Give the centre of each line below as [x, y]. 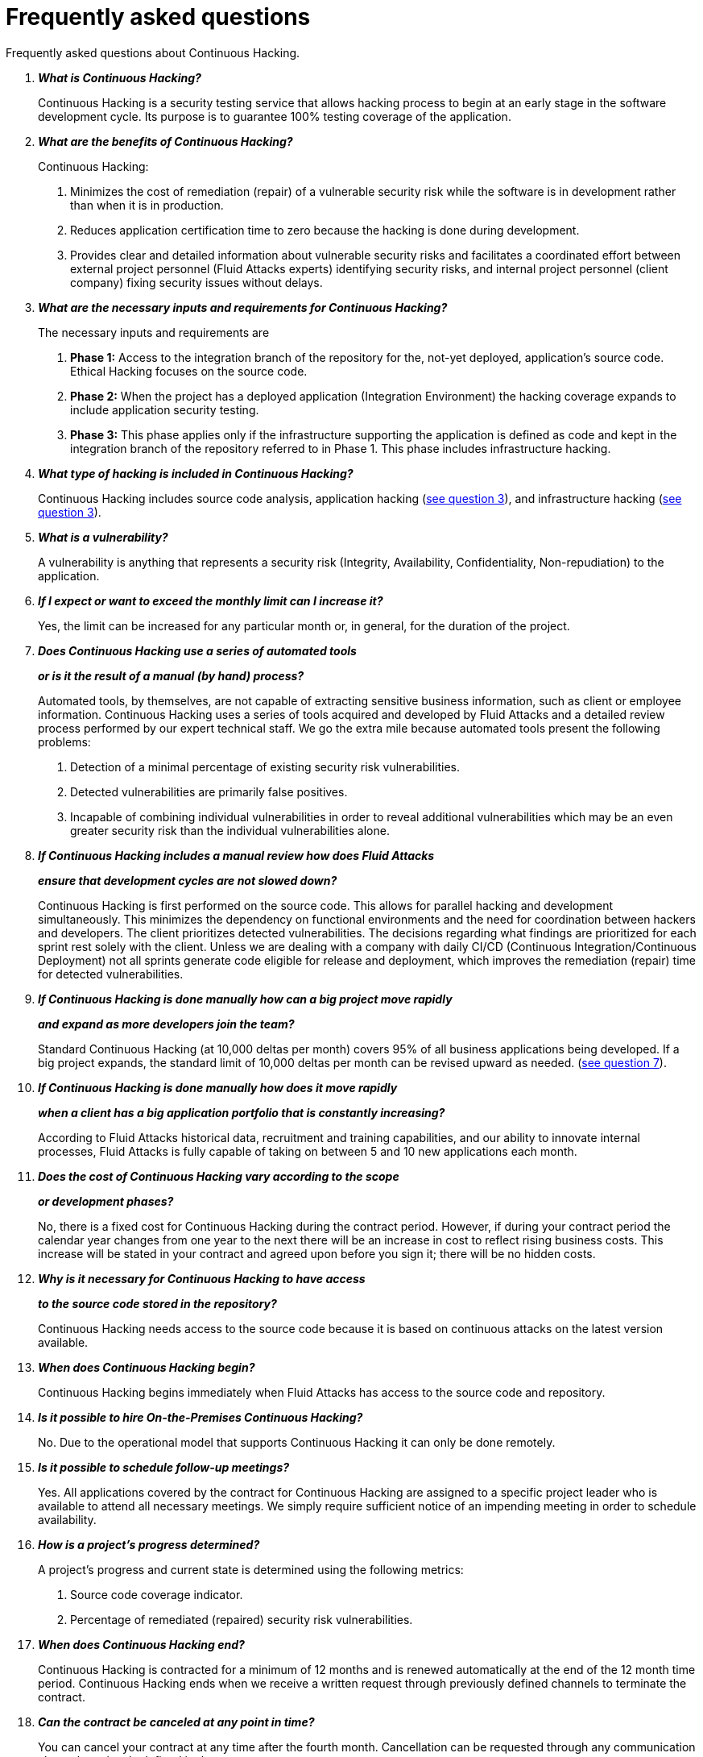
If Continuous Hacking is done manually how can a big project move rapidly [245, 999]
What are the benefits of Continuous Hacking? [165, 141]
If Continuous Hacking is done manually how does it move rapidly [218, 1087]
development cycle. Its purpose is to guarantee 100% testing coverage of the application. [275, 116]
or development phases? [106, 1201]
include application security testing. [165, 409]
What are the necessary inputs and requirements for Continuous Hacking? [243, 307]
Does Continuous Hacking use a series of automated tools [197, 650]
